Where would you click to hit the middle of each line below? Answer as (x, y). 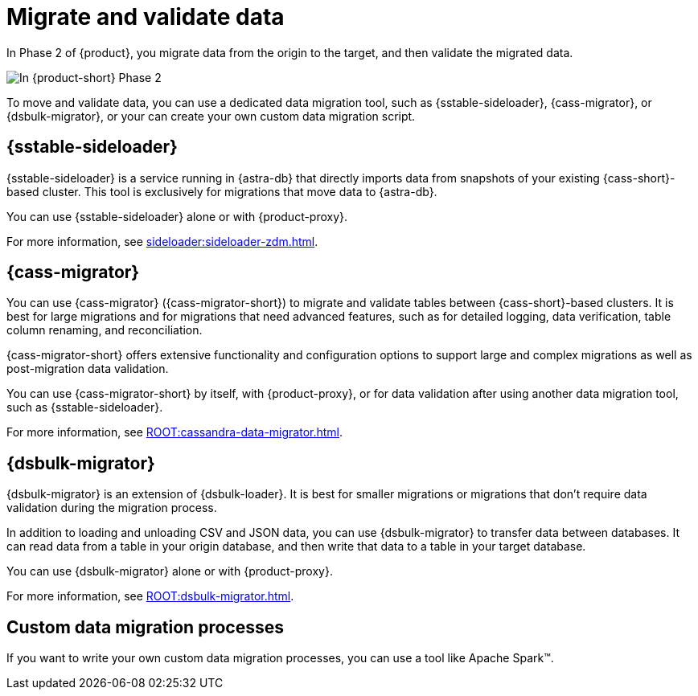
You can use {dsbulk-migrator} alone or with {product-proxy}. (170, 571)
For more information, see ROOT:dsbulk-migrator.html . (150, 596)
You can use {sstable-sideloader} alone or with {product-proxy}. (177, 216)
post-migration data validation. (88, 369)
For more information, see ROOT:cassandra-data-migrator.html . (175, 432)
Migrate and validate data (146, 17)
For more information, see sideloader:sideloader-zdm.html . (162, 241)
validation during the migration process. (112, 508)
